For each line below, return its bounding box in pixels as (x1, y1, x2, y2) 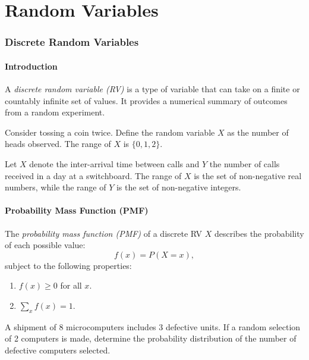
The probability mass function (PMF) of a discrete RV (5, 227, 203, 239)
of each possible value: (5, 239, 86, 251)
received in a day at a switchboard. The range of (5, 169, 182, 181)
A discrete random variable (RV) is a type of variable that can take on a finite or (5, 83, 300, 95)
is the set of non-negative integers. (116, 181, 241, 193)
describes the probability (214, 227, 304, 239)
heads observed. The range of (5, 137, 111, 150)
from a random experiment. (5, 106, 105, 118)
